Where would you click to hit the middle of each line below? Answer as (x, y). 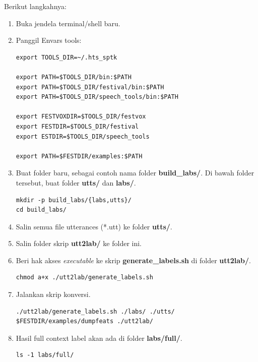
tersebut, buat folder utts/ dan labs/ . (76, 182)
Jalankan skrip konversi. (53, 294)
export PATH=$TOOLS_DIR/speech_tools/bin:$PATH (97, 97)
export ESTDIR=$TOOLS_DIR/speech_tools (83, 136)
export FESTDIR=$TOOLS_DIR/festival (77, 126)
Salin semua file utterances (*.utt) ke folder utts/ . (94, 226)
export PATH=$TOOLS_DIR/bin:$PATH (74, 77)
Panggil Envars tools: (49, 40)
